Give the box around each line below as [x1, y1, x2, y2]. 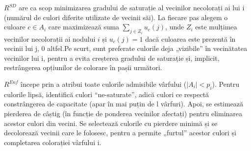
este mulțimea [195, 22, 237, 32]
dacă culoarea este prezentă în [145, 33, 236, 44]
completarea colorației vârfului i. [4, 137, 101, 147]
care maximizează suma [48, 22, 120, 32]
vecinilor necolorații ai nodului [4, 33, 96, 44]
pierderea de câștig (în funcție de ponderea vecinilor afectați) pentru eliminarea [4, 108, 243, 118]
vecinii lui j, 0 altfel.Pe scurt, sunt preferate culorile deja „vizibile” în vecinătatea [4, 43, 247, 53]
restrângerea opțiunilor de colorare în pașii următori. [4, 62, 162, 73]
